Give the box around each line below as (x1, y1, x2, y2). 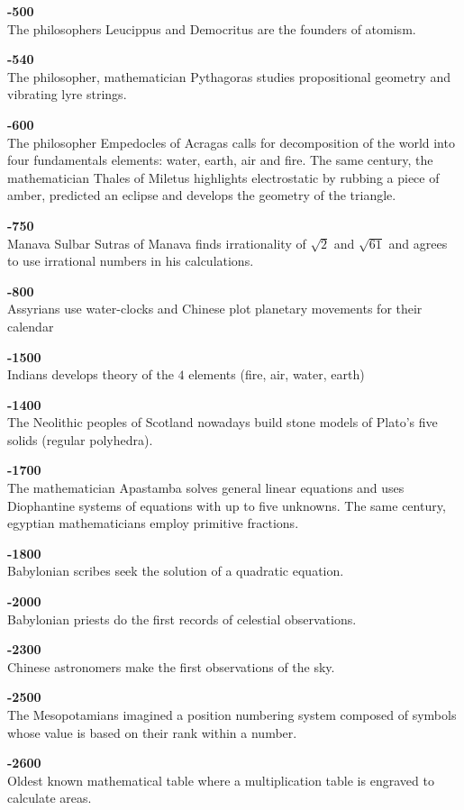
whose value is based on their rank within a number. (7, 723, 297, 742)
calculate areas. (7, 788, 92, 807)
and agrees (388, 233, 448, 252)
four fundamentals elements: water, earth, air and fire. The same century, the (7, 150, 433, 169)
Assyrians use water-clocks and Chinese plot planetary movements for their (7, 299, 423, 318)
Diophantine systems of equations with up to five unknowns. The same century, (7, 496, 446, 514)
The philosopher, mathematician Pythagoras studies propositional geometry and (7, 67, 450, 86)
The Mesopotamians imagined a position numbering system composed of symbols (7, 705, 457, 724)
